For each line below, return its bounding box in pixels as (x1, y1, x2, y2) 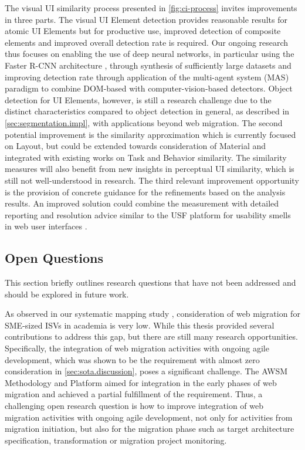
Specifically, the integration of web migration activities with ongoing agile (5, 342, 269, 354)
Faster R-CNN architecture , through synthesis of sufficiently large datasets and (5, 59, 292, 71)
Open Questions (5, 249, 104, 267)
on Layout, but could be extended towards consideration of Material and (5, 140, 266, 152)
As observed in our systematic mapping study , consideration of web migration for (5, 307, 300, 320)
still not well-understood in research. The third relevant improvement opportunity (5, 174, 299, 186)
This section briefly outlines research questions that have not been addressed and (5, 276, 296, 289)
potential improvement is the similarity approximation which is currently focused (5, 128, 296, 140)
